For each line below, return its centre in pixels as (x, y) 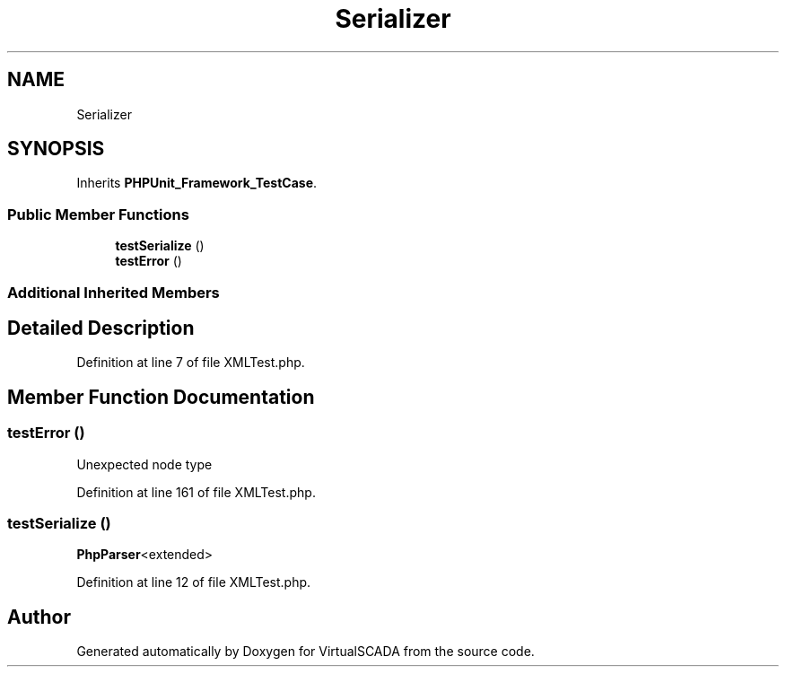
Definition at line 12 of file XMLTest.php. (194, 582)
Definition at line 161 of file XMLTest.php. (196, 492)
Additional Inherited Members (114, 292)
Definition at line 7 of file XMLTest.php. (191, 363)
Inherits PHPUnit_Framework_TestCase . (197, 183)
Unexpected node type (144, 464)
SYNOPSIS (56, 149)
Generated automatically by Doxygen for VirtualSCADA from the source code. (306, 652)
